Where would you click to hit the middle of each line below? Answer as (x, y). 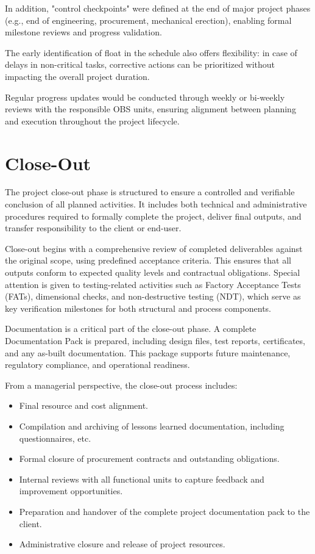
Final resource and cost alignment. (84, 405)
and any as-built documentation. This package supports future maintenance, (148, 352)
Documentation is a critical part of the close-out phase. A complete (131, 329)
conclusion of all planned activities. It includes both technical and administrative (156, 204)
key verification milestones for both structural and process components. (138, 308)
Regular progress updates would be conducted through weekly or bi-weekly (145, 97)
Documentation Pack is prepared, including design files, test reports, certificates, (155, 340)
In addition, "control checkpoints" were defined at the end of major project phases (158, 8)
